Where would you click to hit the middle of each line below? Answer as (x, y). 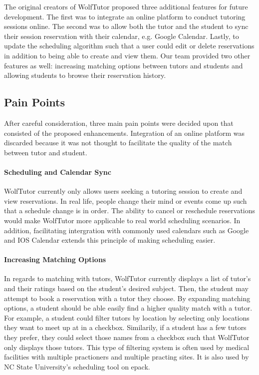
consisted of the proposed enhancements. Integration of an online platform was (124, 133)
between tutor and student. (46, 152)
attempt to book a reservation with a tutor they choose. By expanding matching (127, 298)
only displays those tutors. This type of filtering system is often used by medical (127, 347)
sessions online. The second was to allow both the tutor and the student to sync (126, 26)
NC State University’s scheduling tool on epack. (77, 366)
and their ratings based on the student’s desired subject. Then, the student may (126, 288)
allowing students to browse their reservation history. (85, 75)
